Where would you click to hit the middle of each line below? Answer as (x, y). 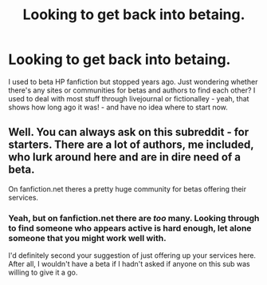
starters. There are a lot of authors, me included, (131, 145)
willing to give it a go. (43, 272)
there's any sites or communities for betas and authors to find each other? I (132, 90)
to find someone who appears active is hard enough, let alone (130, 228)
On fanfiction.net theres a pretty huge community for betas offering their (128, 188)
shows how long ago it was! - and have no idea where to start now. (118, 107)
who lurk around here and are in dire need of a (125, 157)
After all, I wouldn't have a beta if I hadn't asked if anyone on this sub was (129, 264)
